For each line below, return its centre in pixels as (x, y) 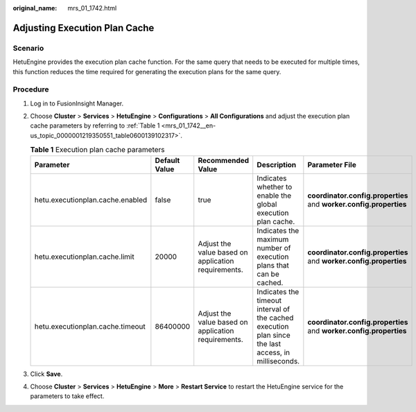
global (267, 204)
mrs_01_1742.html (92, 8)
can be (268, 274)
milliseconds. (278, 361)
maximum (273, 239)
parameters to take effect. (67, 396)
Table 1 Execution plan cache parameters (97, 150)
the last (269, 343)
